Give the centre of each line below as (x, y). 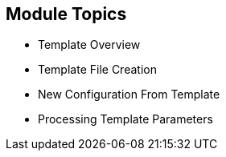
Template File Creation (97, 70)
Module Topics (66, 14)
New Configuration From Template (129, 95)
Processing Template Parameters (125, 119)
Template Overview (89, 45)
